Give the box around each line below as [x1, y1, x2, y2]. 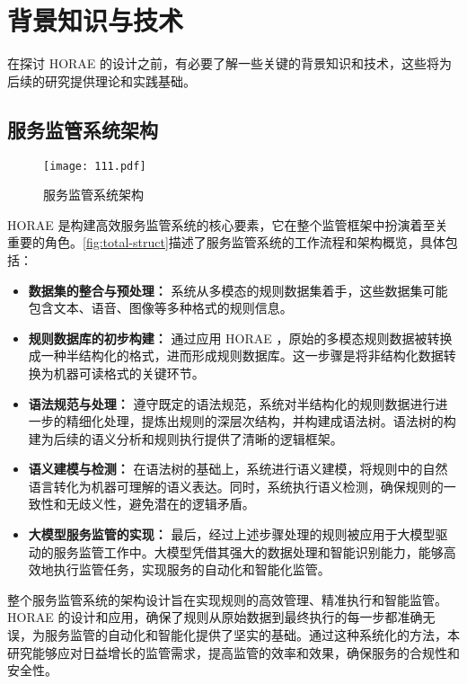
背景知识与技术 [7, 2, 184, 39]
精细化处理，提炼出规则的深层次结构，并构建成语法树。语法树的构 [66, 412, 456, 431]
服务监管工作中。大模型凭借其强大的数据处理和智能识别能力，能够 [53, 542, 444, 561]
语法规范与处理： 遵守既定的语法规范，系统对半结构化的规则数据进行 [28, 394, 436, 413]
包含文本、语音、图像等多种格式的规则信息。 [28, 298, 293, 317]
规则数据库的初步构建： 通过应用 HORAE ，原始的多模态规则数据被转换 [28, 328, 453, 347]
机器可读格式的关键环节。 [53, 363, 205, 382]
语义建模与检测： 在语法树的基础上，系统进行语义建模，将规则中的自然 [28, 459, 448, 478]
